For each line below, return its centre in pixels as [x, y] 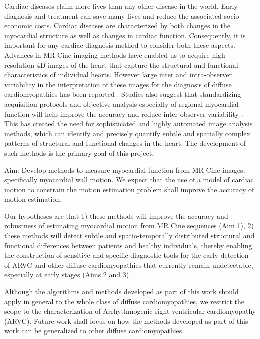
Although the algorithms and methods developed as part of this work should [121, 292]
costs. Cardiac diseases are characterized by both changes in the [133, 26]
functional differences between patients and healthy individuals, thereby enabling [128, 245]
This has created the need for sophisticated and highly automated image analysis [128, 124]
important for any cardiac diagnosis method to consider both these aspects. [120, 45]
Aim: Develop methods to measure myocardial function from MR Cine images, [125, 170]
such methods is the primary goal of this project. [79, 153]
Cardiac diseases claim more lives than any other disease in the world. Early [121, 6]
